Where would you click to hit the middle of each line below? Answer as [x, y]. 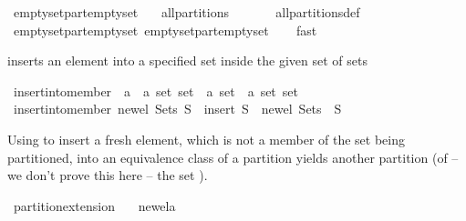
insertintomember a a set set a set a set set [155, 90]
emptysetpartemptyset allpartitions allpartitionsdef [186, 12]
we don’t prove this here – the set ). [108, 175]
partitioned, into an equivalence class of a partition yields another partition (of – [233, 157]
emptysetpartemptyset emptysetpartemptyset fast [165, 30]
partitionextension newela [94, 205]
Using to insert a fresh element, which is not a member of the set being [207, 139]
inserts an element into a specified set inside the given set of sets [187, 60]
